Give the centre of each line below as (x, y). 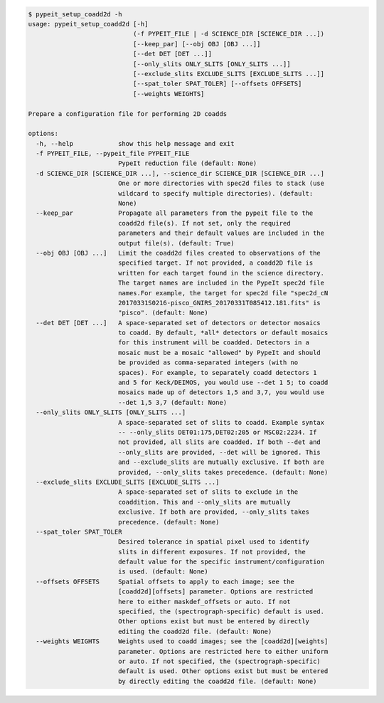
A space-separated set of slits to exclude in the (208, 492)
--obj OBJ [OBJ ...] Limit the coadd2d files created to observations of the (178, 253)
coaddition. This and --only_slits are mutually (204, 502)
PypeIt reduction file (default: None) (187, 163)
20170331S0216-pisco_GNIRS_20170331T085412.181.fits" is (219, 303)
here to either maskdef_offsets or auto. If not (204, 602)
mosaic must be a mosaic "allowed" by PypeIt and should (219, 353)
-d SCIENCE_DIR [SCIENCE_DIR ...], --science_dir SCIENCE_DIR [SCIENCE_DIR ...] (180, 173)
